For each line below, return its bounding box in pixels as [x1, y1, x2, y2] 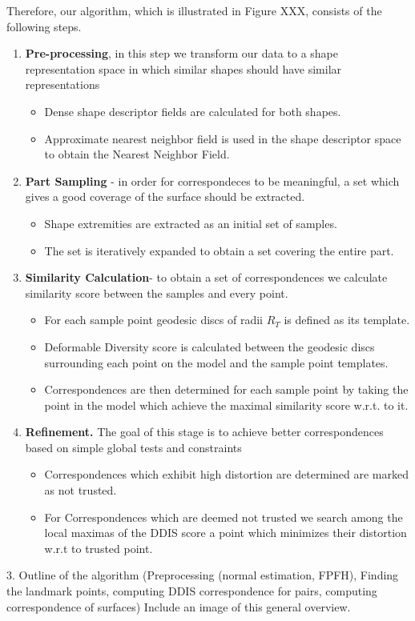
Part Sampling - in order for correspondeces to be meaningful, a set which [25, 172, 400, 189]
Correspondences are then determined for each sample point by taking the [44, 381, 409, 398]
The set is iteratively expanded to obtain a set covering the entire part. [44, 242, 394, 258]
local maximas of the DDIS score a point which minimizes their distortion [44, 524, 407, 541]
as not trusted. [44, 482, 117, 499]
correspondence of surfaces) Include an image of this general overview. [6, 598, 351, 615]
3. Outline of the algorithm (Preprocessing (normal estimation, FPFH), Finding [6, 567, 399, 583]
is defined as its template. [284, 311, 410, 328]
